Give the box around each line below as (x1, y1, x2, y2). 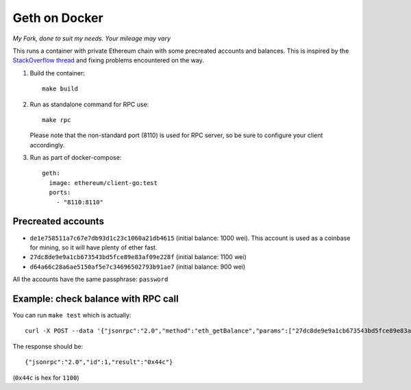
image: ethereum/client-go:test (49, 179, 158, 186)
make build (42, 85, 79, 93)
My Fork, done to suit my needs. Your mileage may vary (12, 34, 171, 42)
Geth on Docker (12, 10, 103, 25)
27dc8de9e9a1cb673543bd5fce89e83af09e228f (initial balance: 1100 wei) (29, 253, 247, 261)
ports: (49, 188, 71, 197)
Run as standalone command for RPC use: (29, 100, 149, 108)
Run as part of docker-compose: (29, 154, 122, 162)
